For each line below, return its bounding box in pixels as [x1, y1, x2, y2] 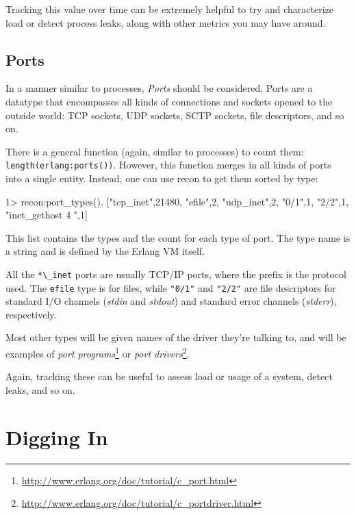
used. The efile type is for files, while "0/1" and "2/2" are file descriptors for [5, 280, 336, 294]
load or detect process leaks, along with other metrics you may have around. [5, 15, 326, 29]
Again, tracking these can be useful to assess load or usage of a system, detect [5, 369, 333, 384]
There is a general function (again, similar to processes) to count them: [5, 144, 304, 158]
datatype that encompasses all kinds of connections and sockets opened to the [5, 94, 333, 108]
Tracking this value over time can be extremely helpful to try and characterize [5, 2, 334, 16]
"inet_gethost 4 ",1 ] [5, 208, 88, 222]
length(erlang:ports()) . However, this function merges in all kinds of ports [5, 158, 331, 172]
